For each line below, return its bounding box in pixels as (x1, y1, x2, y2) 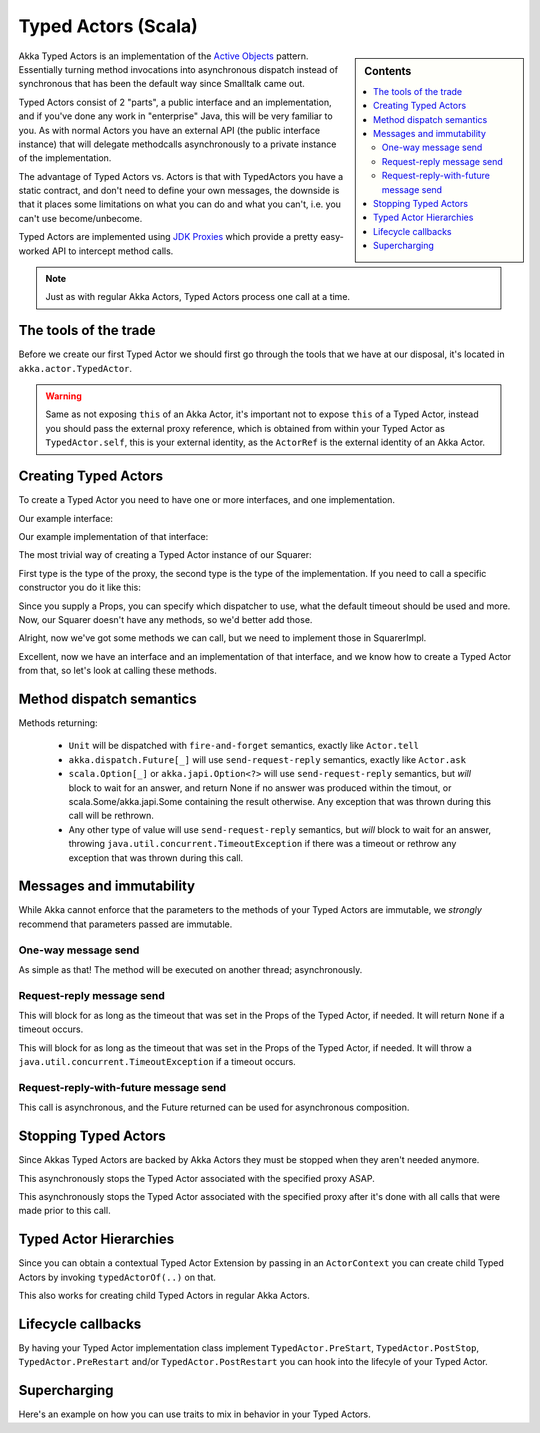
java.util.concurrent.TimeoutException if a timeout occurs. (18, 1056, 297, 1068)
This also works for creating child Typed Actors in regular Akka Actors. (18, 1290, 310, 1302)
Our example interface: (18, 512, 114, 524)
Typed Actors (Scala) (18, 15, 199, 37)
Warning (45, 390, 82, 402)
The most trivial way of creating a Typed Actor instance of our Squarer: (18, 549, 312, 561)
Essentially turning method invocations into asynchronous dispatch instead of (18, 63, 339, 75)
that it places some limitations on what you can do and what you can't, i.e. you (18, 198, 342, 210)
